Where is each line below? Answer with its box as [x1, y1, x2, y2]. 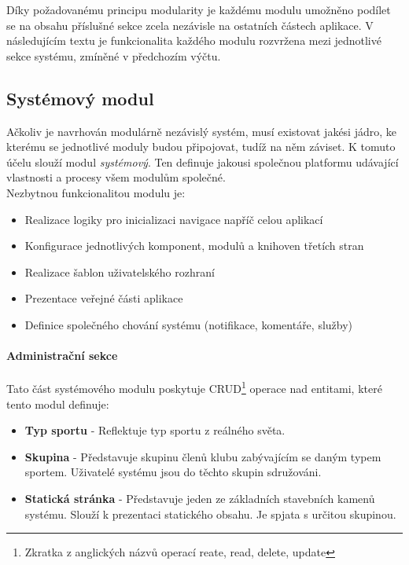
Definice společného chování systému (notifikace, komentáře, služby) [24, 316, 353, 332]
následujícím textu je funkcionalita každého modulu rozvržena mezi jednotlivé [6, 32, 381, 49]
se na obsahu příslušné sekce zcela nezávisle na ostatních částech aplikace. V [6, 17, 374, 33]
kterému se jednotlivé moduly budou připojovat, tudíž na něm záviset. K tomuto [6, 138, 396, 155]
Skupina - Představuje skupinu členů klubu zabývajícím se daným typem [24, 448, 381, 464]
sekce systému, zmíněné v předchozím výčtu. [6, 47, 221, 64]
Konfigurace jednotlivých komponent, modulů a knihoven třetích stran [24, 237, 364, 254]
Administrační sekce [6, 347, 118, 364]
